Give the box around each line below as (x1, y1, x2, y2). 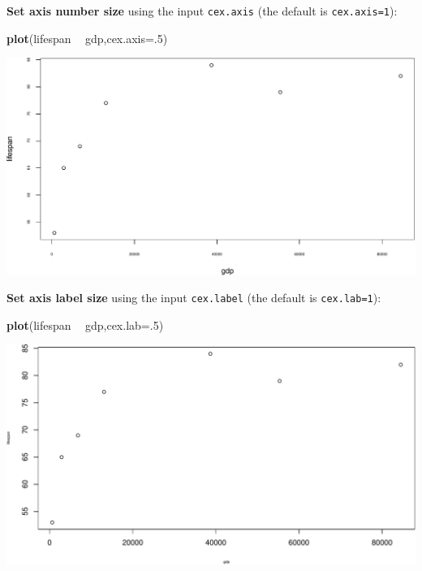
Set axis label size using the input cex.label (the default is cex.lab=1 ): (6, 289, 381, 306)
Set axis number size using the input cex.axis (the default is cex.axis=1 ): (6, 2, 398, 19)
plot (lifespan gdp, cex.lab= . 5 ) (6, 316, 164, 333)
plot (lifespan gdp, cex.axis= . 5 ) (6, 29, 168, 46)
